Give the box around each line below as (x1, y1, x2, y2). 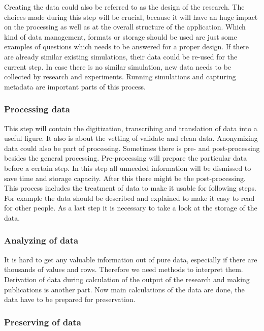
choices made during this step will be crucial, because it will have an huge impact (4, 11, 258, 22)
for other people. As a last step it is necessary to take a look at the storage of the (4, 202, 257, 213)
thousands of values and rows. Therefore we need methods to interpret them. (4, 264, 243, 275)
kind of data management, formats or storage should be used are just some (4, 31, 237, 42)
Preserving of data (4, 315, 81, 328)
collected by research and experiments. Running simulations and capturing (4, 71, 236, 82)
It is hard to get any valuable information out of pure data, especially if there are (4, 254, 257, 264)
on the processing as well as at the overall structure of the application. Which (4, 21, 246, 32)
